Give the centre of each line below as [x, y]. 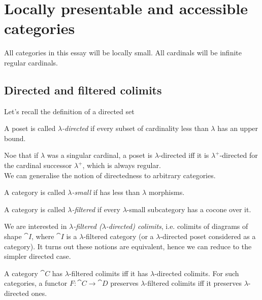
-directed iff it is [184, 155]
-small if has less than [106, 192]
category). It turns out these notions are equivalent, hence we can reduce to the [128, 246]
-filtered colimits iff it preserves [193, 283]
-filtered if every [96, 209]
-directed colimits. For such [197, 273]
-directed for [239, 155]
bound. [15, 138]
